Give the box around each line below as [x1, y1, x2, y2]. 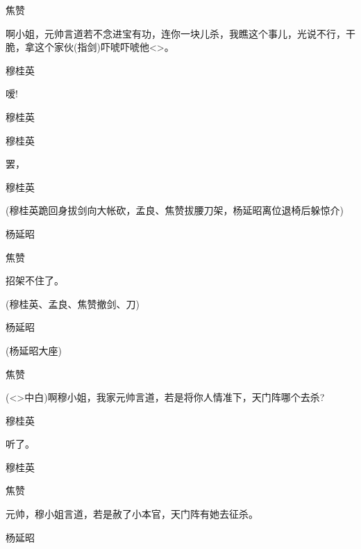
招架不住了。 [6, 273, 64, 288]
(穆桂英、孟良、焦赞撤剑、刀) [6, 296, 140, 311]
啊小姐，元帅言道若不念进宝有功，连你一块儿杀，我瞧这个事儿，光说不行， [6, 26, 346, 40]
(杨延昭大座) [6, 343, 62, 357]
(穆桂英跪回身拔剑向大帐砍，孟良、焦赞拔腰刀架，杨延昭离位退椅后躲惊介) [6, 203, 344, 218]
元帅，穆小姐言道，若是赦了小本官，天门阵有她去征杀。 [6, 507, 258, 521]
